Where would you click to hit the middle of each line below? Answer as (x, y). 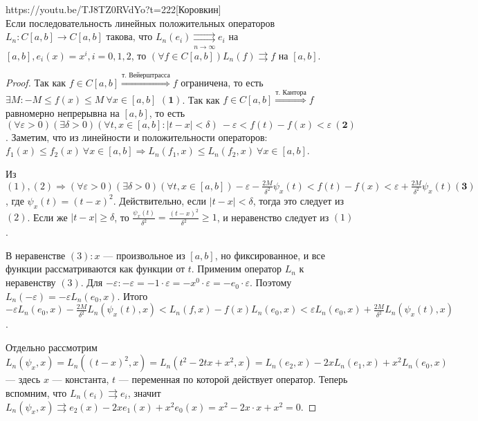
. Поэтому (270, 282)
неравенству (31, 282)
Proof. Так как (36, 82)
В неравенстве (36, 255)
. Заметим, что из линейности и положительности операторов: (137, 137)
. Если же (47, 217)
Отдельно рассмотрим (52, 347)
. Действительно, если (160, 200)
